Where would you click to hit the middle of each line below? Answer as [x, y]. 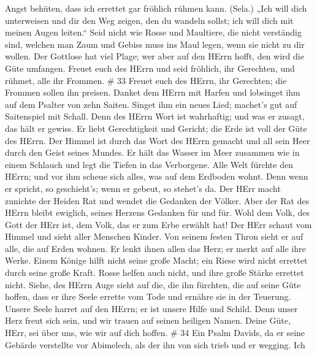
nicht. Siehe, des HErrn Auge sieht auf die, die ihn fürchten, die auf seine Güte [153, 284]
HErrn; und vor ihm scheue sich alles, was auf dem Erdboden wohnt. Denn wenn [157, 176]
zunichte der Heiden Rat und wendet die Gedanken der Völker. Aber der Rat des [157, 200]
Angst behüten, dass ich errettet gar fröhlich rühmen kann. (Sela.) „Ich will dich [156, 8]
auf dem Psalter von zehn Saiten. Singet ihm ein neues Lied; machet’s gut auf [151, 104]
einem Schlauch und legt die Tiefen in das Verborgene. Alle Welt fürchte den [149, 164]
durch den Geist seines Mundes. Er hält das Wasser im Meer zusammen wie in [152, 152]
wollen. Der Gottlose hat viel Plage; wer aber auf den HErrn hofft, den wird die [155, 56]
